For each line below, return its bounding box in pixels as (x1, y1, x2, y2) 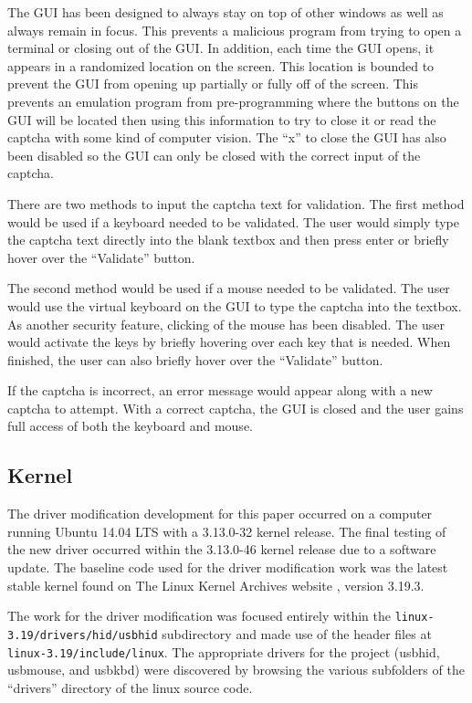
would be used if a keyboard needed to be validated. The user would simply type (7, 212, 459, 231)
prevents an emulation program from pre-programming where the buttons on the (7, 91, 459, 110)
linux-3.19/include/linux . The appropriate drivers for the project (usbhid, (7, 642, 440, 661)
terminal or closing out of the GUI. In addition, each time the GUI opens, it (7, 38, 435, 58)
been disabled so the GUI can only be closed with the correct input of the (7, 145, 421, 164)
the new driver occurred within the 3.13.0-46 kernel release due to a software (7, 540, 436, 559)
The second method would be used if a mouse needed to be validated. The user (7, 278, 450, 298)
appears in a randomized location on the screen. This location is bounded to (7, 56, 435, 75)
